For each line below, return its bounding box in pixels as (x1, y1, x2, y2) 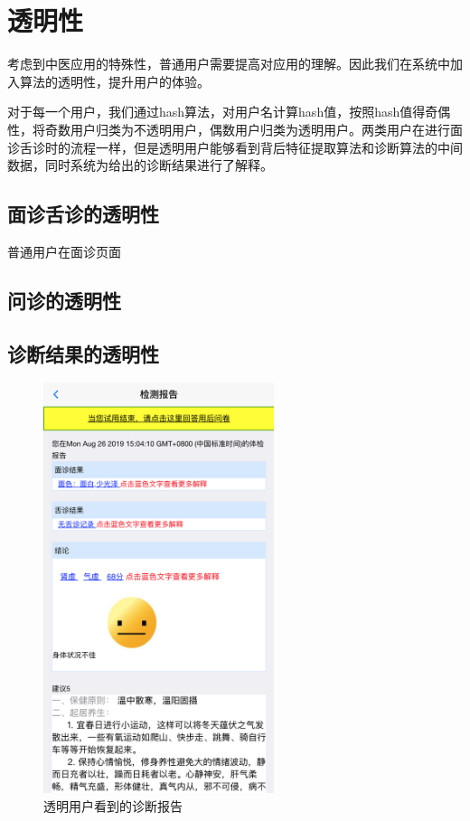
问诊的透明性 (7, 286, 121, 314)
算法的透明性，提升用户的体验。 (19, 71, 210, 90)
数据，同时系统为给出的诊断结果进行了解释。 (7, 156, 273, 175)
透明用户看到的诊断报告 (43, 796, 183, 815)
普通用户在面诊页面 (7, 241, 121, 260)
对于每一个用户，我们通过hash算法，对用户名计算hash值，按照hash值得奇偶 (7, 102, 451, 121)
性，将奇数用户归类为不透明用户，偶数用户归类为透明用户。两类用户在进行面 (7, 119, 463, 138)
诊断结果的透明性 (7, 339, 159, 367)
